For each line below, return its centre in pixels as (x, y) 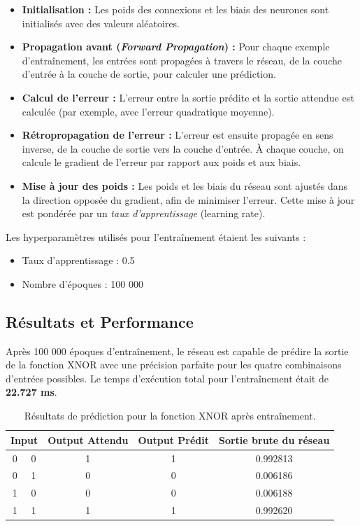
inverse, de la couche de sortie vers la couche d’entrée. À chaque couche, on (183, 148)
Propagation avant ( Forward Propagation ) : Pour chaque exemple (176, 47)
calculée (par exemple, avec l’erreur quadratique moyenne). (148, 111)
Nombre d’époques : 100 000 (82, 283)
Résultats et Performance (100, 321)
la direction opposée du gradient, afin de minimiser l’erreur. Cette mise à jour (188, 199)
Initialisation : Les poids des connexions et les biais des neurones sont (175, 9)
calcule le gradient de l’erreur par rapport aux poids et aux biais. (161, 162)
